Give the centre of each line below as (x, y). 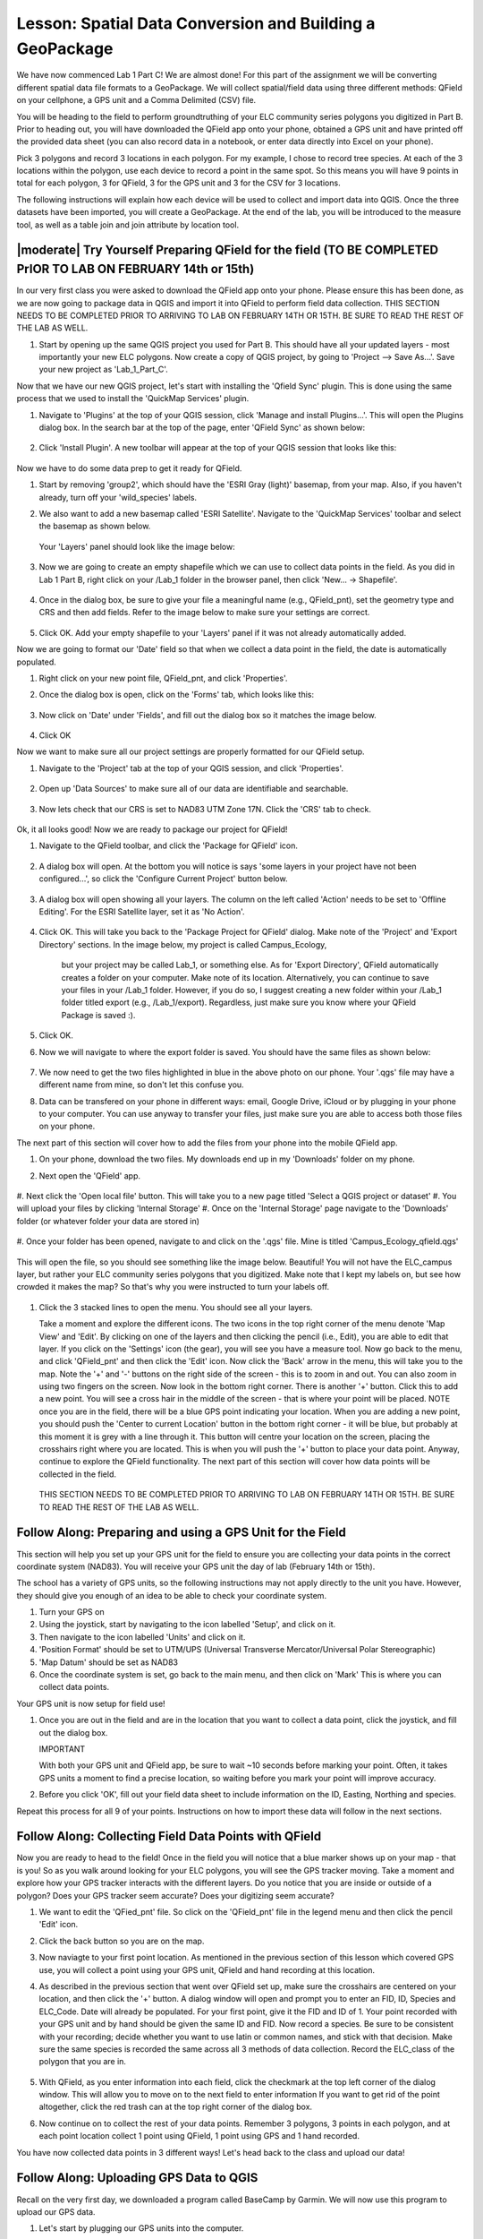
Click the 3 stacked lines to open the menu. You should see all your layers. (176, 1307)
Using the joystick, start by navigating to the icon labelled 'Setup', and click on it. (187, 1625)
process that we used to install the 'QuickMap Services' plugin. (133, 399)
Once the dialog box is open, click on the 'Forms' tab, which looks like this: (177, 695)
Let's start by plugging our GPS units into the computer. (141, 2228)
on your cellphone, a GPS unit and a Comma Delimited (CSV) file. (136, 100)
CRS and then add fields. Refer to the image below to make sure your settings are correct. (204, 613)
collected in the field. (77, 1474)
